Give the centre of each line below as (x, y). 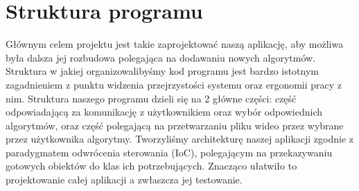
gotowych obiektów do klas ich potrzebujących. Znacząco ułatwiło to (151, 166)
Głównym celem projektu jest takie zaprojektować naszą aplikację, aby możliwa (175, 44)
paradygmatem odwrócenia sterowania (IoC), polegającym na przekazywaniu (169, 152)
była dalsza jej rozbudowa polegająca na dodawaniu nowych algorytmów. (161, 57)
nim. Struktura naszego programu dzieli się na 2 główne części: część (151, 98)
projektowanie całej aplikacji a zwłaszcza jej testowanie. (124, 180)
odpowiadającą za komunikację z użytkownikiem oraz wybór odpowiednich (164, 112)
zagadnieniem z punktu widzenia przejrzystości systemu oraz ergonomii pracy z (174, 84)
